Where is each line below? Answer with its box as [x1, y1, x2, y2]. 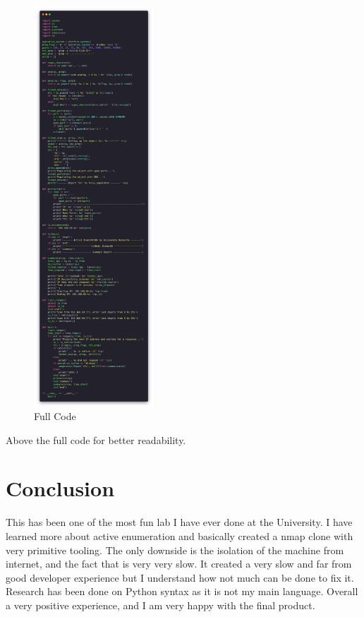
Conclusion [6, 474, 115, 503]
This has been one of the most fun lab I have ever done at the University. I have [6, 515, 353, 529]
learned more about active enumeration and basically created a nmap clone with [6, 529, 353, 544]
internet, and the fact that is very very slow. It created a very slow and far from [6, 556, 352, 571]
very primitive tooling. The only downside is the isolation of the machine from [6, 542, 344, 557]
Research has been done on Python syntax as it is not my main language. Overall [6, 584, 358, 599]
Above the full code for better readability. [6, 432, 186, 447]
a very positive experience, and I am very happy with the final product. [6, 597, 315, 612]
